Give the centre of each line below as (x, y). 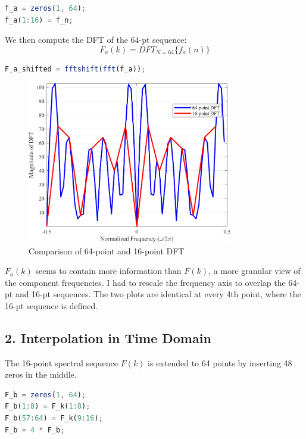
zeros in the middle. (41, 374)
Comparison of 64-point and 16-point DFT (107, 250)
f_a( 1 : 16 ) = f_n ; (39, 20)
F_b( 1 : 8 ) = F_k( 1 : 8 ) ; (48, 407)
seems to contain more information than (108, 271)
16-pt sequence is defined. (51, 305)
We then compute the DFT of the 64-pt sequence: (96, 40)
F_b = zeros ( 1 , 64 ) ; (46, 395)
